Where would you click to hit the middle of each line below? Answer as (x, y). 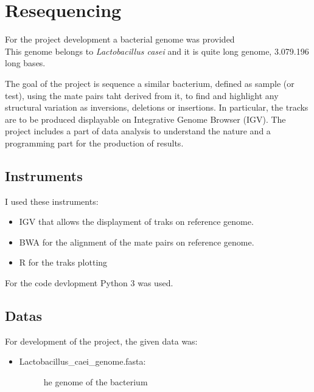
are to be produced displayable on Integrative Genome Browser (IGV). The (145, 119)
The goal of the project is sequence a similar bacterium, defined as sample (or (150, 83)
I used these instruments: (52, 201)
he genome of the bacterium (96, 382)
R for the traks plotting (63, 262)
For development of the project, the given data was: (101, 341)
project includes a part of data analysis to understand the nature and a (138, 131)
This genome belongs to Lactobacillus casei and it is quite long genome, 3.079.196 (157, 51)
